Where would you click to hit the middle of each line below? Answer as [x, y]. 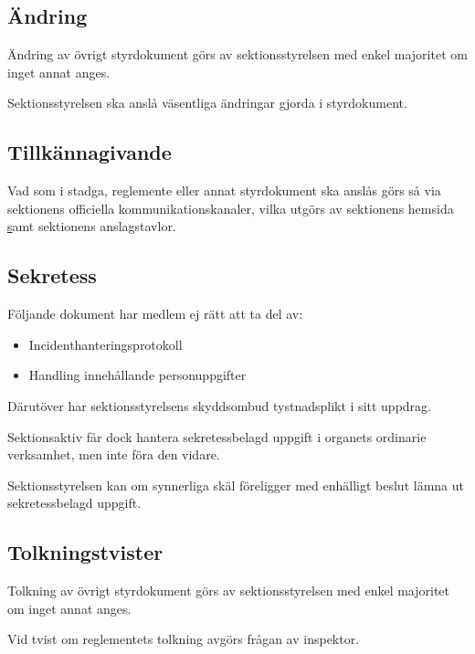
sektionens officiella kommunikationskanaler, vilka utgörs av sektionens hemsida [231, 208]
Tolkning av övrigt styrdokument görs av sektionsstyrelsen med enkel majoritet [229, 591]
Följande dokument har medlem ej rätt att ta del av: [155, 314]
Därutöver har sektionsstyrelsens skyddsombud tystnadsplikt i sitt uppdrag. [219, 405]
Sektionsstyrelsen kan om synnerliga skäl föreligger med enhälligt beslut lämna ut [236, 485]
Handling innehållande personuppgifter [137, 375]
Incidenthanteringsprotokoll [106, 344]
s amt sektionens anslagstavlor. [92, 226]
